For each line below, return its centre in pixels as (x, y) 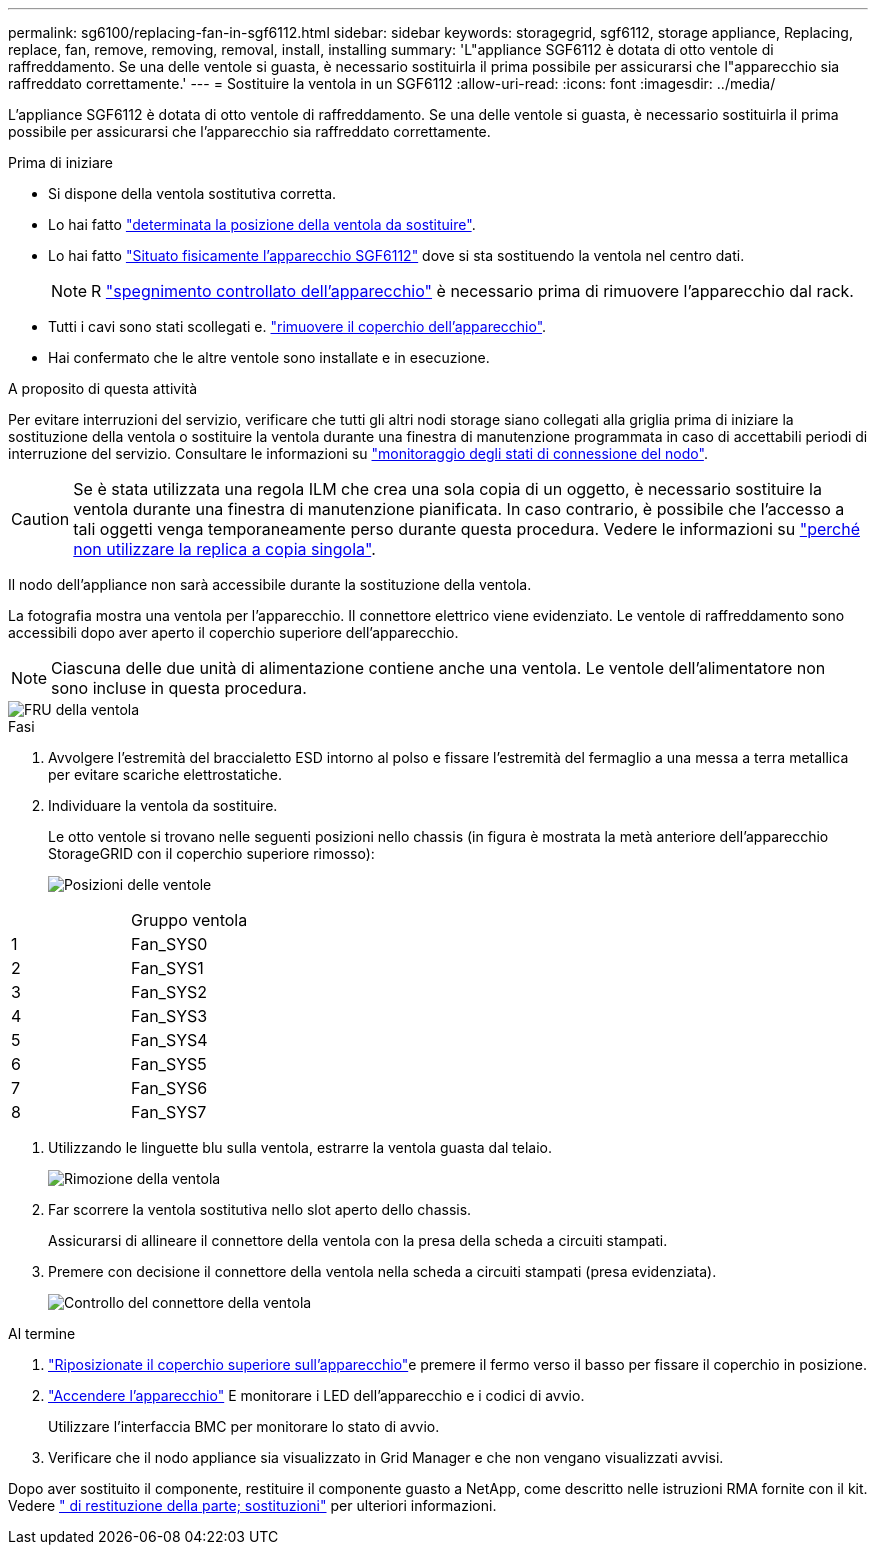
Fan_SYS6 (169, 1088)
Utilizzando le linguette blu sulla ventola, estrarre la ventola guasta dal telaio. (300, 1147)
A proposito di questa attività (103, 388)
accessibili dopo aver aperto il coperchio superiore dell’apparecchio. (233, 632)
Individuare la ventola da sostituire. (163, 805)
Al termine (42, 1333)
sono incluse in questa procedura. (179, 688)
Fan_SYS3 (169, 1016)
